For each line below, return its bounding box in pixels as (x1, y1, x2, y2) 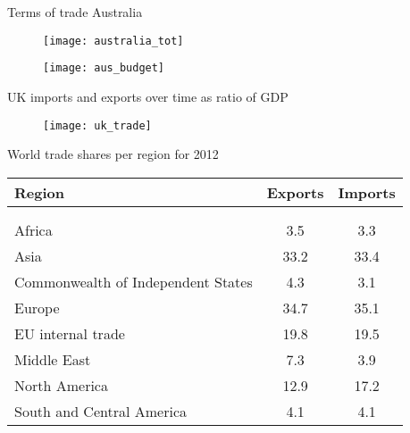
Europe (14, 296, 60, 318)
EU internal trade (14, 322, 125, 344)
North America (14, 374, 108, 396)
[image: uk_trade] (43, 119, 152, 132)
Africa (14, 219, 53, 240)
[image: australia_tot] (43, 34, 184, 47)
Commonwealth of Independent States (14, 271, 253, 292)
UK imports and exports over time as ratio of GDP (7, 87, 289, 105)
